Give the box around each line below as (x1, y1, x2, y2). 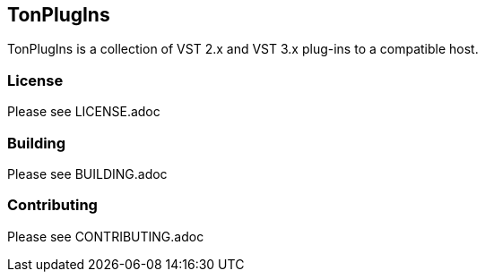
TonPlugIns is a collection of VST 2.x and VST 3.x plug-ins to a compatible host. (7, 41, 479, 57)
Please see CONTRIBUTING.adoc (7, 228, 204, 244)
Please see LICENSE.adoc (7, 104, 160, 120)
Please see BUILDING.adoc (7, 165, 168, 182)
